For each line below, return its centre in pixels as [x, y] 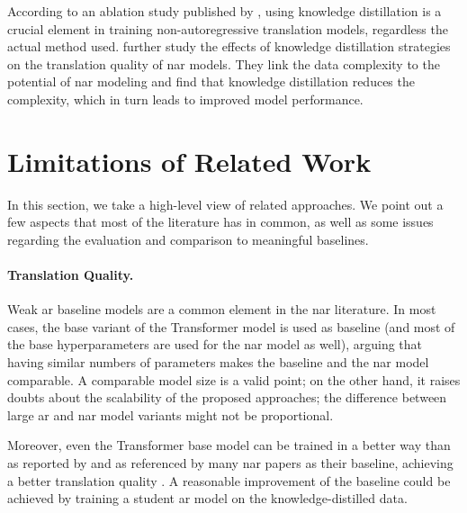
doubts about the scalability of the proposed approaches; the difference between [227, 397]
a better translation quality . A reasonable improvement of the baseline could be [229, 480]
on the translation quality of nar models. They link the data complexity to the [224, 63]
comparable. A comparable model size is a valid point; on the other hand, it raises [234, 379]
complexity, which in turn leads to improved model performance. [185, 99]
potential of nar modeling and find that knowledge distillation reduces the [211, 81]
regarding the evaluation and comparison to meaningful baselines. [188, 239]
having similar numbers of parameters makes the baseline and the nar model [218, 362]
